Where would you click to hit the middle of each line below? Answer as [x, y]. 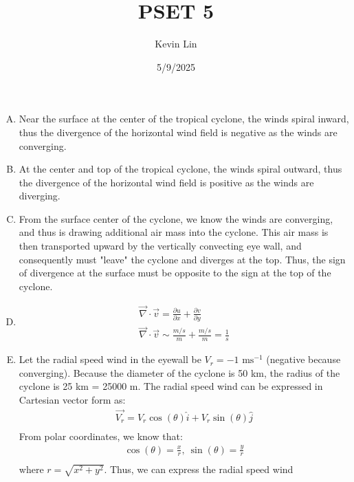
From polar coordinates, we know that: [101, 436]
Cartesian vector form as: [72, 399]
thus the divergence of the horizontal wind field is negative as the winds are [178, 132]
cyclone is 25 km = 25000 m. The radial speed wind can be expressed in [171, 386]
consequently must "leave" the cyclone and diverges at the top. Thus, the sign [182, 259]
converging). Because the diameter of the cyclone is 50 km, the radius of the [179, 372]
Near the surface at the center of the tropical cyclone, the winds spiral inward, [184, 119]
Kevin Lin [176, 44]
